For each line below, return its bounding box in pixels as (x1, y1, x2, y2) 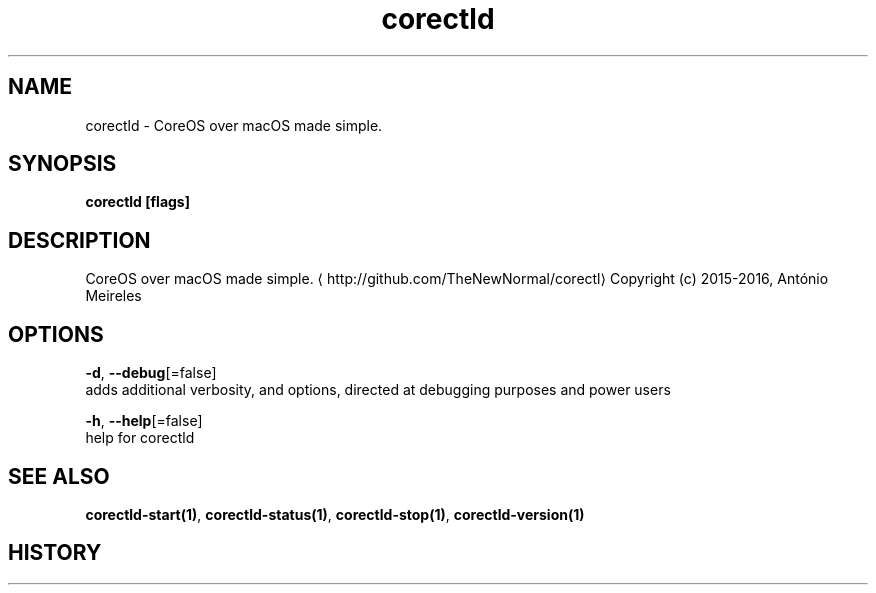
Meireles (85, 287, 142, 305)
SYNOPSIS (8, 151, 117, 177)
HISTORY (8, 540, 102, 566)
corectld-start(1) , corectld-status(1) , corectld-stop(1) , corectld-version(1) (85, 505, 585, 523)
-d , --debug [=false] (85, 364, 217, 382)
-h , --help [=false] (85, 412, 203, 430)
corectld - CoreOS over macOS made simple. (85, 116, 383, 134)
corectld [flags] (85, 193, 190, 211)
